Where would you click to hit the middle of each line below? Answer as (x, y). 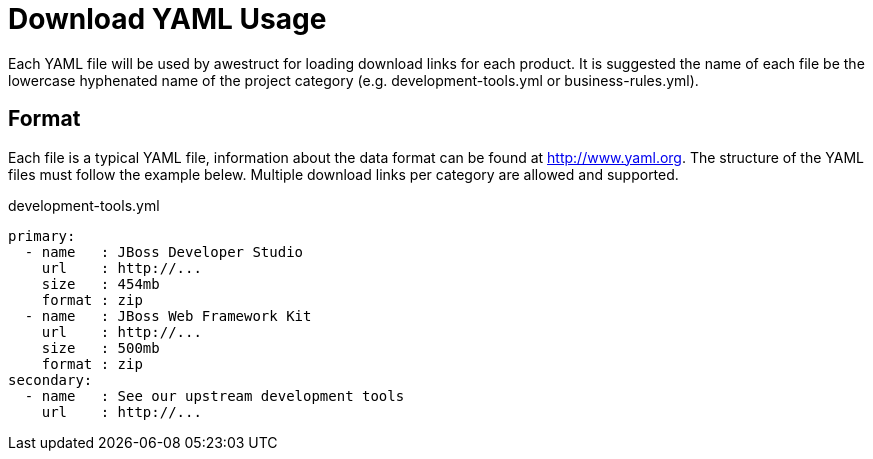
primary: (42, 235)
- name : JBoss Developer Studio (164, 251)
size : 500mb (100, 347)
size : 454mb (100, 283)
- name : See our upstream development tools (214, 395)
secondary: (50, 379)
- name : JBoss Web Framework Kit (168, 315)
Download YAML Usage (167, 19)
